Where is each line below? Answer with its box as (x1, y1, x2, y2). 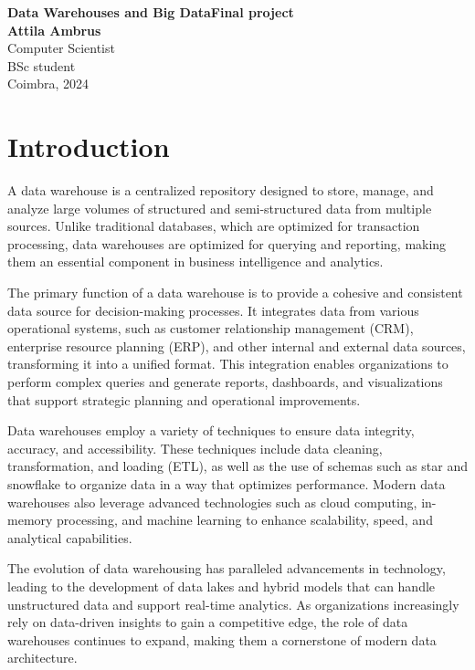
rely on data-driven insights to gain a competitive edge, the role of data (7, 612, 408, 632)
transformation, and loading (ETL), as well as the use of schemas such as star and (7, 456, 468, 476)
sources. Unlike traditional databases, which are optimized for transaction (7, 216, 420, 236)
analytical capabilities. (7, 528, 132, 547)
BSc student (7, 56, 76, 75)
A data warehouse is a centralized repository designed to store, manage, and (7, 181, 434, 200)
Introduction (7, 128, 170, 165)
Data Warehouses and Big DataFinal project (7, 3, 294, 21)
